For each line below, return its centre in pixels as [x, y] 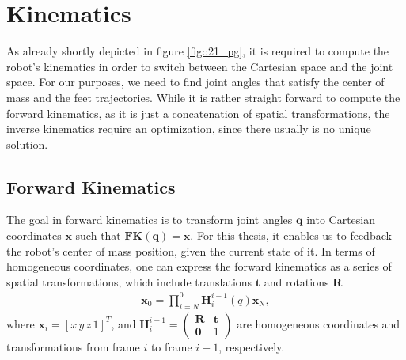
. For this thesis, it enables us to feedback [291, 235]
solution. [27, 144]
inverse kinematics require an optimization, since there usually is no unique [189, 129]
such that [98, 235]
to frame [171, 346]
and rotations [296, 281]
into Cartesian [341, 220]
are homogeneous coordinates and [319, 323]
